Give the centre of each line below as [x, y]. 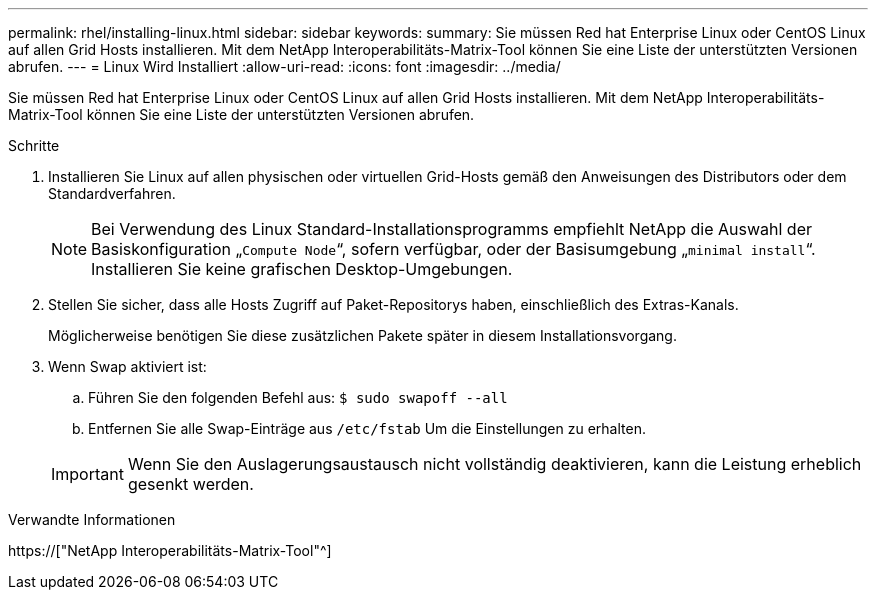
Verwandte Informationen [92, 519]
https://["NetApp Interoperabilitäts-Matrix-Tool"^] [170, 550]
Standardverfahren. [112, 193]
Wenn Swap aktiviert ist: [127, 366]
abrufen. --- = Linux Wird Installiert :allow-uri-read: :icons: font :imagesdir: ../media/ [284, 66]
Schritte [34, 145]
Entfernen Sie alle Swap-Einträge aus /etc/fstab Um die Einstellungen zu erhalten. [367, 428]
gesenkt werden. [190, 484]
